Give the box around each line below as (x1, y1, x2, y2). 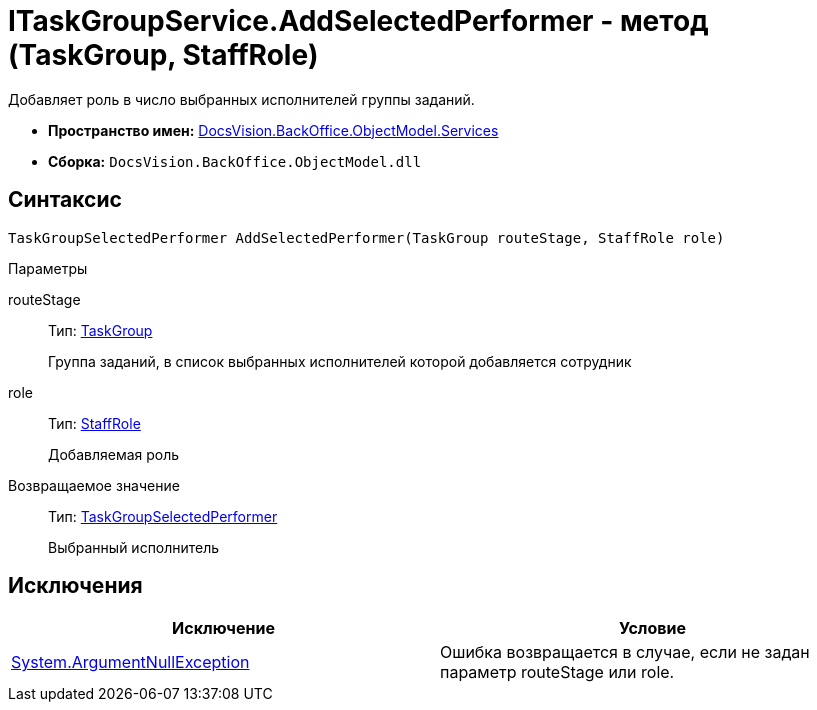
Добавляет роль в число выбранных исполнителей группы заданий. (8, 90, 475, 108)
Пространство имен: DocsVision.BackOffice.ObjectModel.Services (48, 121, 499, 139)
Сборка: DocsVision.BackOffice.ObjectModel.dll (48, 152, 422, 170)
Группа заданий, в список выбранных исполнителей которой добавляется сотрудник (48, 352, 632, 370)
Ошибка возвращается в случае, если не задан (440, 642, 810, 663)
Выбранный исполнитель (48, 538, 220, 556)
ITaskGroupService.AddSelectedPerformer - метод (8, 4, 709, 38)
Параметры (8, 259, 88, 277)
